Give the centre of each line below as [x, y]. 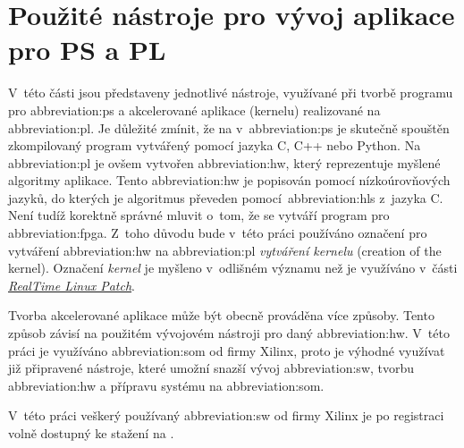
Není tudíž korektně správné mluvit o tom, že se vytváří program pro [199, 215]
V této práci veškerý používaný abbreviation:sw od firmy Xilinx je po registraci [226, 415]
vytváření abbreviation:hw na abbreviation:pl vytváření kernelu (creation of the [225, 250]
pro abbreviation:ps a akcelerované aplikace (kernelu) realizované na [194, 110]
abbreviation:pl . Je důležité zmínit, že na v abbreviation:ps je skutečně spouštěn [229, 127]
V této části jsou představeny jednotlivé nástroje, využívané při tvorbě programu [231, 93]
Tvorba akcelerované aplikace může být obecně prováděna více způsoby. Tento [221, 315]
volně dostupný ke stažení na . [91, 433]
